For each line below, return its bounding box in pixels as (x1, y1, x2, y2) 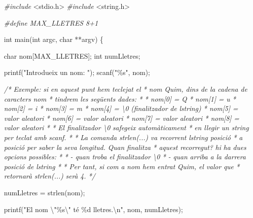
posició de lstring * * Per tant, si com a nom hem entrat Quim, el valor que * (4, 161, 240, 171)
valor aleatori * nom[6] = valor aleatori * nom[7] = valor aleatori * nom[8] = (4, 112, 240, 123)
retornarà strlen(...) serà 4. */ (4, 171, 96, 181)
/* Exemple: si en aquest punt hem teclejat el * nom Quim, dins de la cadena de (4, 83, 248, 94)
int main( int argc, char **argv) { (4, 34, 104, 44)
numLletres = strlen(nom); (4, 187, 85, 197)
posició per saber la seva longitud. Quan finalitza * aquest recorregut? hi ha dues (4, 142, 247, 152)
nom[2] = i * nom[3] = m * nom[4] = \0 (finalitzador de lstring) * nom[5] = (4, 103, 238, 113)
